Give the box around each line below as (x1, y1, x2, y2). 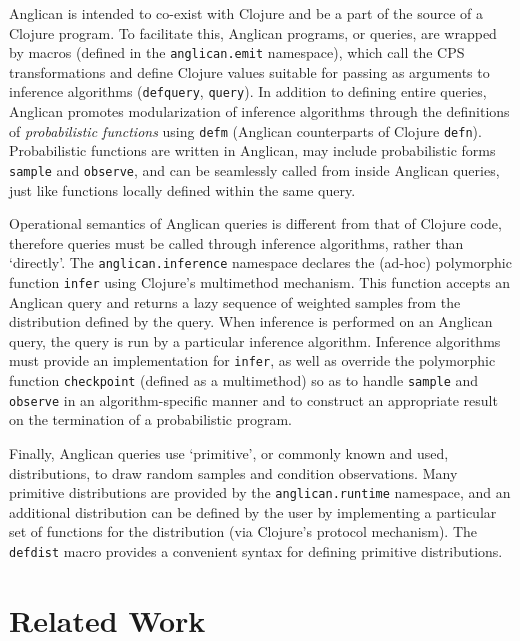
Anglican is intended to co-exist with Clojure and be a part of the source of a (9, 3, 484, 23)
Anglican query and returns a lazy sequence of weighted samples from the (9, 291, 461, 312)
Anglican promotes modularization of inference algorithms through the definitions (9, 101, 510, 122)
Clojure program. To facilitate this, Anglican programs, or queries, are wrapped (9, 22, 497, 43)
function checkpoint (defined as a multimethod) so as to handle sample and (9, 370, 479, 391)
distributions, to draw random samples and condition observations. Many (9, 462, 458, 483)
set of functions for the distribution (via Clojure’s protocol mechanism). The (9, 521, 478, 542)
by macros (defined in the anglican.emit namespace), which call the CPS (9, 42, 465, 63)
